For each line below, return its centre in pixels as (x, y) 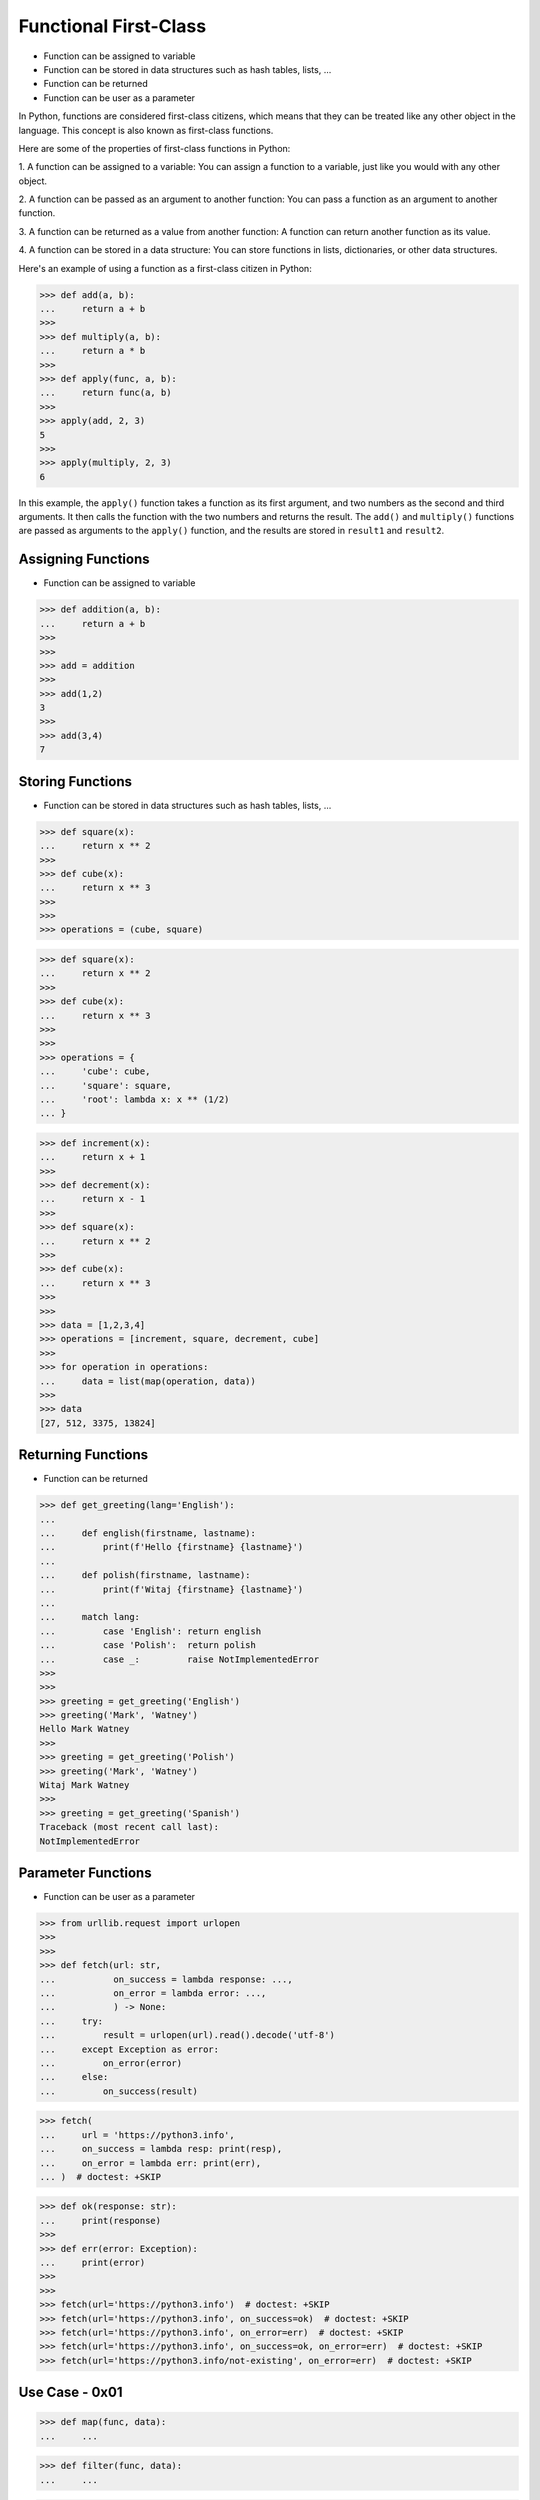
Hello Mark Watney (84, 1729)
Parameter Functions (85, 1873)
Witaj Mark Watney (84, 1785)
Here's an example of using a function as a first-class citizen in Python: (165, 268)
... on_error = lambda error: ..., (153, 1993)
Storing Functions (75, 781)
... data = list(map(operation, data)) (148, 1381)
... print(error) (92, 2263)
